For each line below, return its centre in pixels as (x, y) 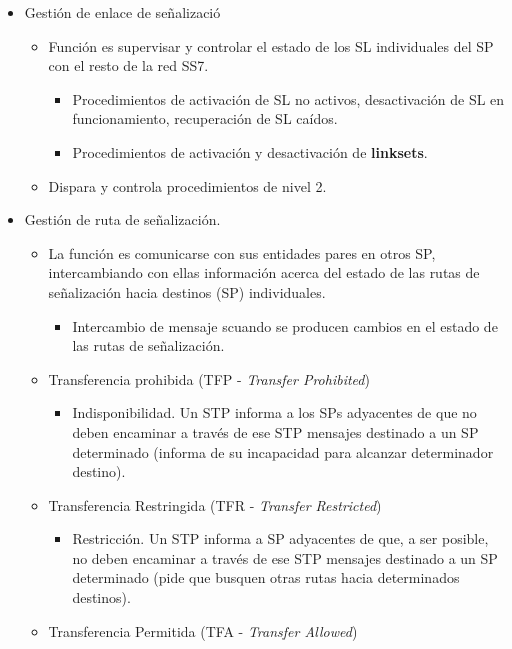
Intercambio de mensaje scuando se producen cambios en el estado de (285, 325)
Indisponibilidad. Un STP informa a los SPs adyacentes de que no (274, 412)
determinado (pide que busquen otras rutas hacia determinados (266, 577)
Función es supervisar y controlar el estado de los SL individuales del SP (271, 45)
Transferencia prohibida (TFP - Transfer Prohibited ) (209, 378)
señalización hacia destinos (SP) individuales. (187, 291)
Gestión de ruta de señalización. (122, 219)
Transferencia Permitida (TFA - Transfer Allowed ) (203, 630)
